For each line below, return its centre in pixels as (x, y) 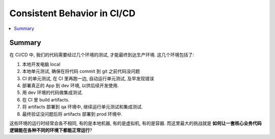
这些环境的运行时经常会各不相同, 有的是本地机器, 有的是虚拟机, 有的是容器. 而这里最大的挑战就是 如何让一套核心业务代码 (135, 123)
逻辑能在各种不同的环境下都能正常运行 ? (51, 130)
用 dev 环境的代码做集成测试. (53, 93)
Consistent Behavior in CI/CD (73, 13)
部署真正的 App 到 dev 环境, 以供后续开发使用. (71, 86)
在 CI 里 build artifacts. (46, 99)
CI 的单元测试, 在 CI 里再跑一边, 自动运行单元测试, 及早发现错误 (88, 78)
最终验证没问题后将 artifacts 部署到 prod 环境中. (72, 114)
